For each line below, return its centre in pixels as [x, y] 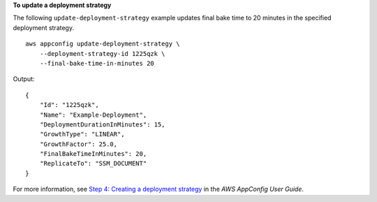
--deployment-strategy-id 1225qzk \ [102, 53]
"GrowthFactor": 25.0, [79, 144]
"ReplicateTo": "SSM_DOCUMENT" [93, 164]
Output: [24, 79]
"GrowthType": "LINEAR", [82, 134]
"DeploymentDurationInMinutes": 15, [102, 124]
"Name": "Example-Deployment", [93, 115]
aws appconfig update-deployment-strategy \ [103, 44]
